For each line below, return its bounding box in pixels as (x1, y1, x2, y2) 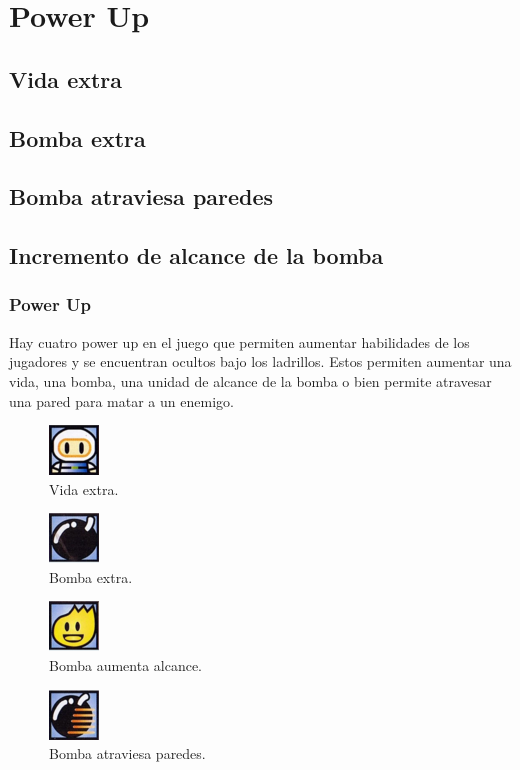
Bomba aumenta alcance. (49, 655, 203, 676)
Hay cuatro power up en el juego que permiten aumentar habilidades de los (9, 331, 470, 352)
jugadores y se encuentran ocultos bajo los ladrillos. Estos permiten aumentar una (9, 351, 512, 372)
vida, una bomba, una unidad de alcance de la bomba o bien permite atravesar (9, 370, 492, 391)
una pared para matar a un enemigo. (9, 390, 234, 411)
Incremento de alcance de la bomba (9, 240, 384, 271)
